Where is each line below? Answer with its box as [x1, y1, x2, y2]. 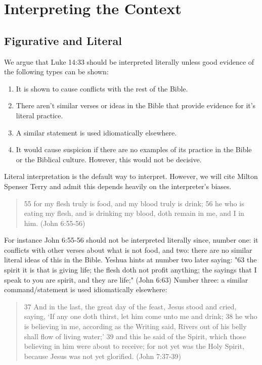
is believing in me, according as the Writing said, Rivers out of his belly [24, 321, 247, 332]
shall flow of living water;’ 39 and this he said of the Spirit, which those [24, 331, 246, 341]
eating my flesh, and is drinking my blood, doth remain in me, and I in [24, 208, 244, 218]
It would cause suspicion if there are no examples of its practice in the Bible [16, 144, 252, 155]
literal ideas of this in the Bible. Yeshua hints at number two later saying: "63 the [4, 254, 257, 265]
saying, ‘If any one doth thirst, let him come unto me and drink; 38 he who [24, 311, 257, 322]
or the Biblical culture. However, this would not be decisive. [16, 154, 202, 164]
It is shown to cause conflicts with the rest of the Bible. [16, 83, 188, 94]
